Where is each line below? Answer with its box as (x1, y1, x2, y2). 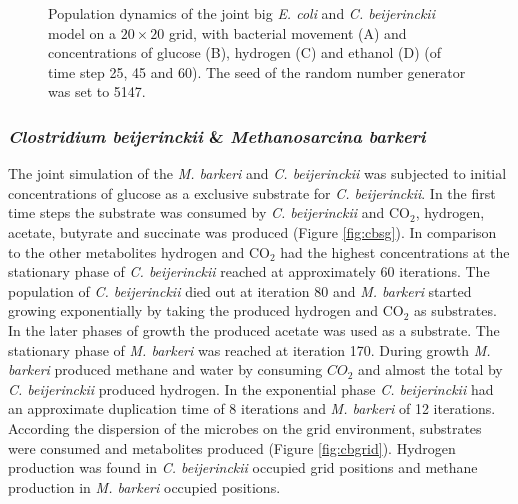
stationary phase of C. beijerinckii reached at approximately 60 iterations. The (8, 261, 490, 282)
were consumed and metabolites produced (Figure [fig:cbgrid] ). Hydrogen (8, 437, 456, 458)
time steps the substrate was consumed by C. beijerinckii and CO (8, 202, 410, 223)
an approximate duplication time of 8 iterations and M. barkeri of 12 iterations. (8, 398, 496, 419)
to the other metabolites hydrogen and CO (8, 241, 270, 262)
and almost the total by (357, 359, 503, 380)
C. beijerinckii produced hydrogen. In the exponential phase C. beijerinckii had (8, 378, 494, 399)
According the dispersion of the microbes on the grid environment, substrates (8, 417, 482, 438)
